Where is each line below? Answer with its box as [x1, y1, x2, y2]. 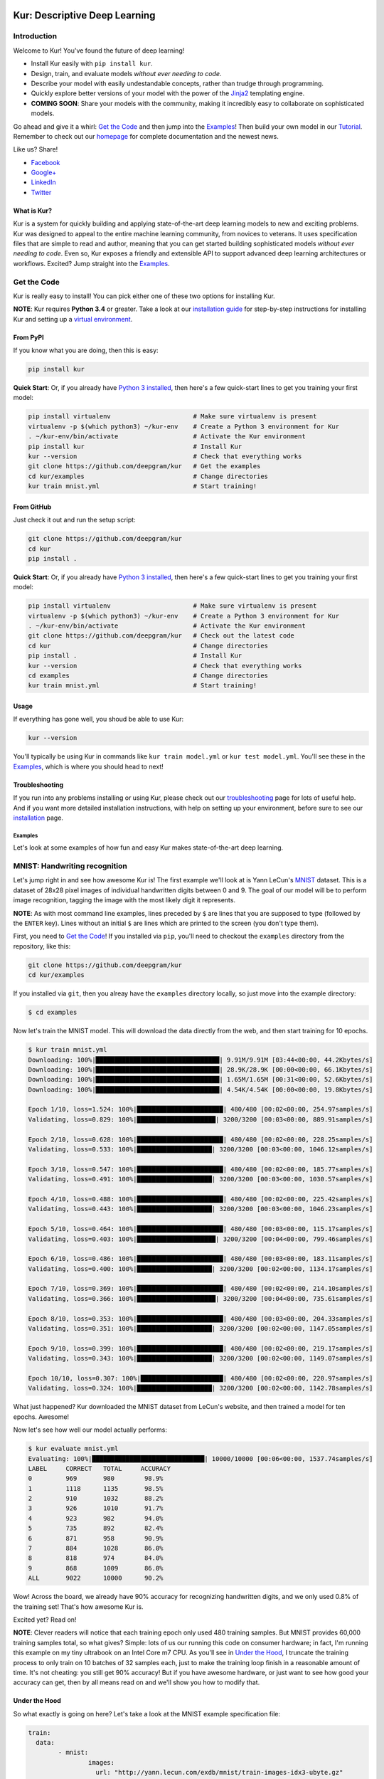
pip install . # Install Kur [28, 652, 242, 660]
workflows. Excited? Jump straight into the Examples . [13, 259, 170, 268]
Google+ [31, 168, 57, 177]
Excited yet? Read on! [13, 1615, 77, 1624]
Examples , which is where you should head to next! [13, 762, 164, 771]
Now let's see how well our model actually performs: [13, 1425, 167, 1434]
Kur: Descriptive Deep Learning [13, 9, 156, 21]
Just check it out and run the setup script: [13, 516, 136, 524]
